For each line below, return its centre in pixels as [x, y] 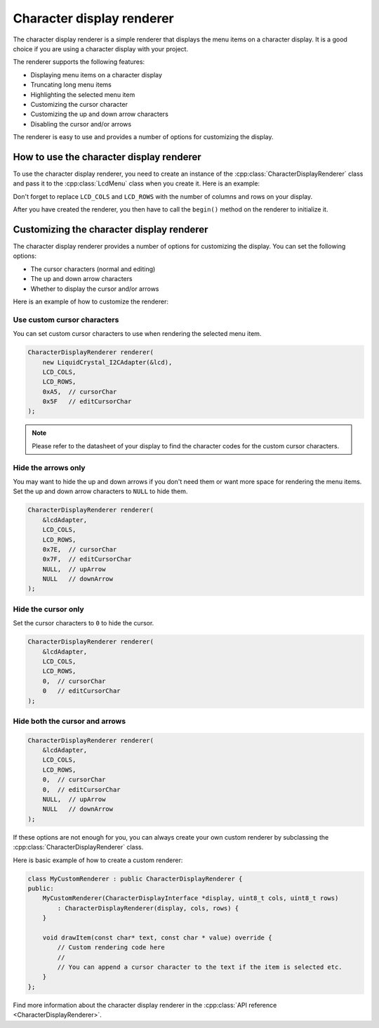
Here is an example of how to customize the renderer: [91, 301]
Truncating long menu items [71, 85]
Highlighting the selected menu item [83, 94]
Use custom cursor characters [66, 320]
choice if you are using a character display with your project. [101, 48]
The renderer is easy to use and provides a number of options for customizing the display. [143, 137]
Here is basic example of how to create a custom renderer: [98, 860]
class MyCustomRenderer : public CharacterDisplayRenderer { [135, 879]
